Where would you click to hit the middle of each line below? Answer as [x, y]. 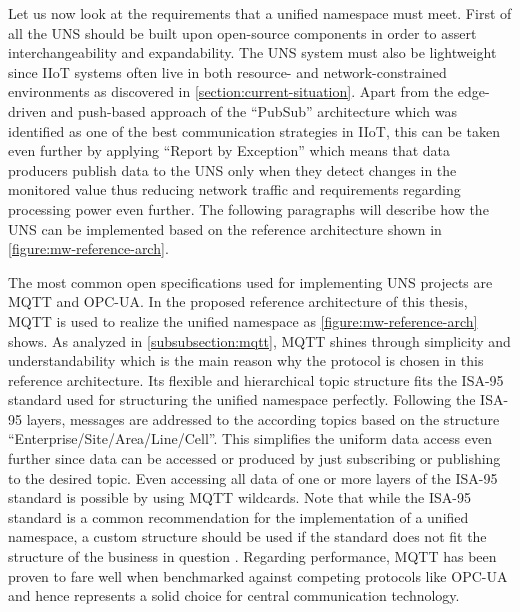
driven [27, 110]
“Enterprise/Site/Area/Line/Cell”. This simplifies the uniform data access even [250, 438]
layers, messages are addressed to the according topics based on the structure [263, 418]
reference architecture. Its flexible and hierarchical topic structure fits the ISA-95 [256, 379]
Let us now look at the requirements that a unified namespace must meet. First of [260, 13]
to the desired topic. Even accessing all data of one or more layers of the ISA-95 [253, 477]
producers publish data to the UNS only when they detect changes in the [232, 169]
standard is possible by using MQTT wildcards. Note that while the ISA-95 [239, 497]
